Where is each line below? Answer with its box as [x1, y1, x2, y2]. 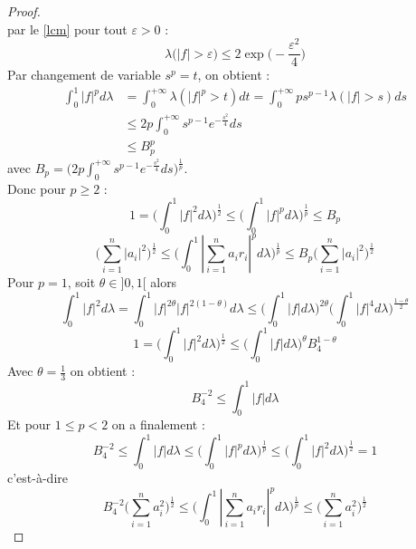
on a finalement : [111, 415, 205, 434]
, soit [67, 273, 96, 292]
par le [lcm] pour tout [7, 19, 128, 38]
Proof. [7, 2, 41, 20]
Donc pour [7, 178, 66, 197]
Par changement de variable [7, 65, 161, 84]
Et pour [7, 415, 52, 434]
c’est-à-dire [7, 468, 68, 487]
